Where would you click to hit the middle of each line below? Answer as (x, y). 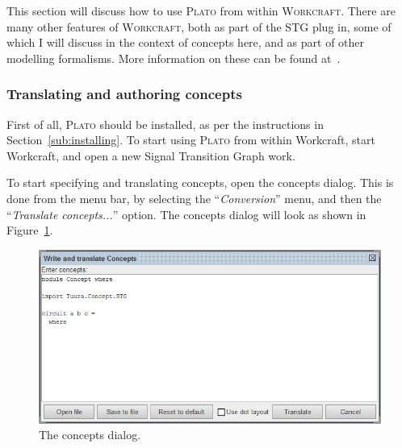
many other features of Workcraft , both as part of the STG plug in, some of (199, 26)
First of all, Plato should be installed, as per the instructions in (165, 124)
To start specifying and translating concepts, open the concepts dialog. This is (200, 183)
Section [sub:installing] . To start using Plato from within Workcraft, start (191, 140)
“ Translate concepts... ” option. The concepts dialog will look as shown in (186, 214)
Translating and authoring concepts (124, 94)
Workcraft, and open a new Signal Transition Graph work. (151, 155)
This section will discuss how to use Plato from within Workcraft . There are (201, 10)
